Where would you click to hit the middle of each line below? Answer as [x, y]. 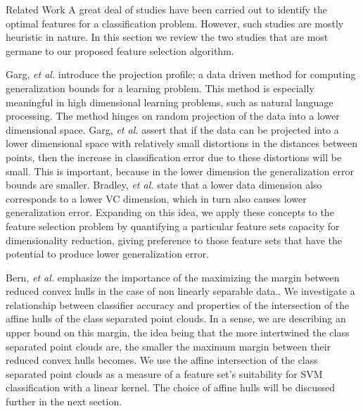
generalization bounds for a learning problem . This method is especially [160, 88]
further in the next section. [64, 401]
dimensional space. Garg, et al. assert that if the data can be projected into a [172, 129]
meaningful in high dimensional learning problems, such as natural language [170, 102]
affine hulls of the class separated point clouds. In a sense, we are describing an [176, 318]
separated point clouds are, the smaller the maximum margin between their [168, 346]
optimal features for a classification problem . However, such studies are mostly [175, 23]
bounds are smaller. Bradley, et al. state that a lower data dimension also [164, 185]
